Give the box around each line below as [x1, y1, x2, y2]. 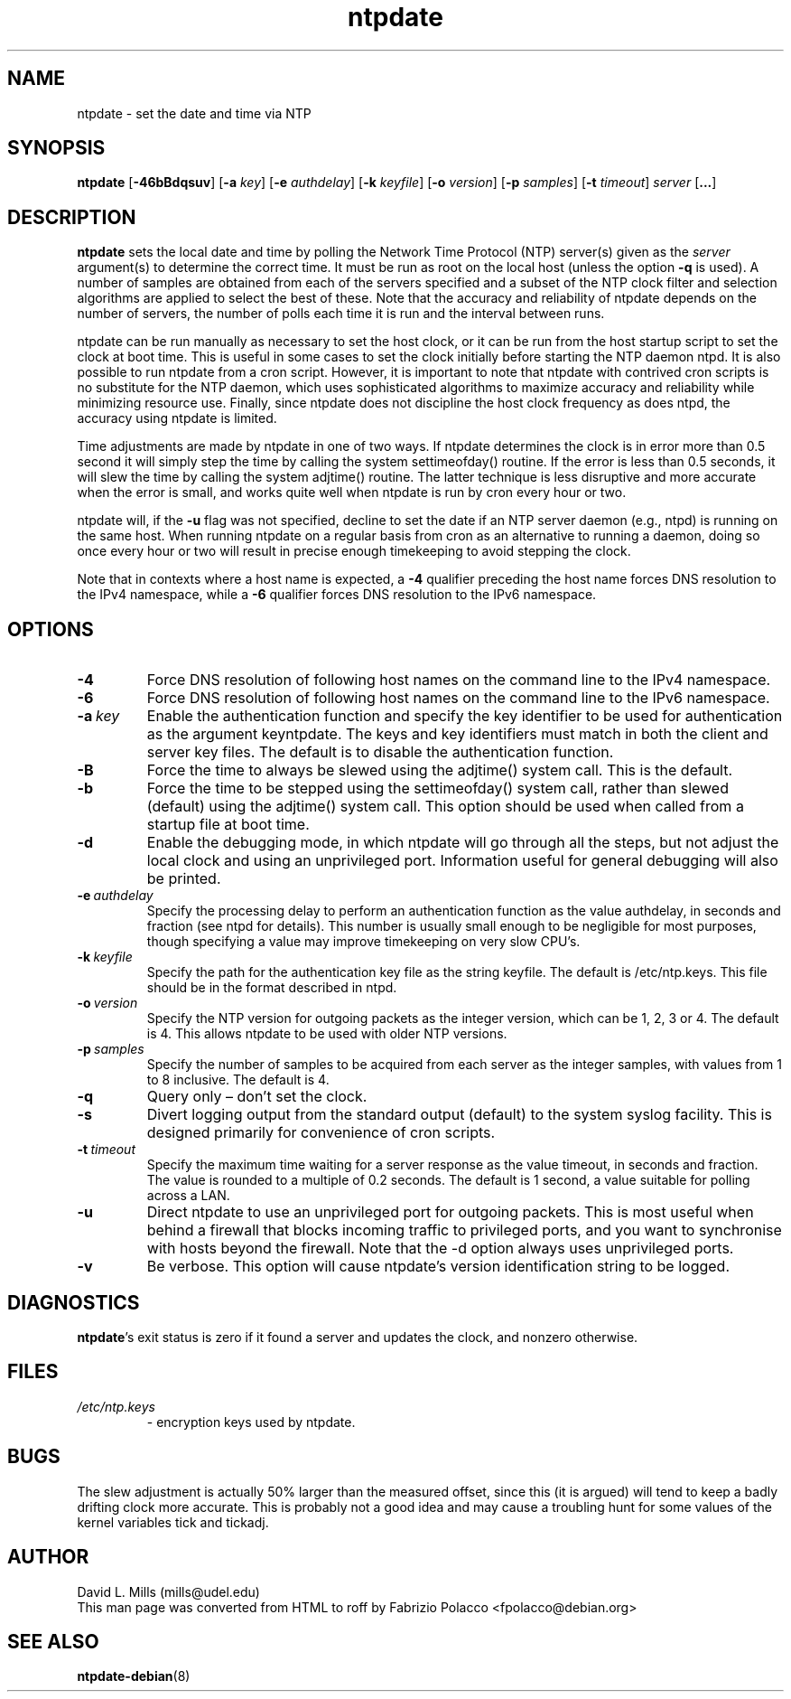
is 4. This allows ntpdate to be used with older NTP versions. [146, 1026, 507, 1042]
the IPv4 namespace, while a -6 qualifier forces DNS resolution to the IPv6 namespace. [77, 587, 597, 603]
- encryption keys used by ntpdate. [146, 1413, 356, 1430]
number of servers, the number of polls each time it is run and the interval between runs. [77, 305, 605, 322]
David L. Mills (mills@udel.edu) [77, 1583, 260, 1600]
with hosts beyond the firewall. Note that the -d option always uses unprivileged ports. [146, 1239, 734, 1258]
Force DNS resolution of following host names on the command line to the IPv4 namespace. [146, 671, 771, 690]
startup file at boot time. [146, 815, 310, 834]
